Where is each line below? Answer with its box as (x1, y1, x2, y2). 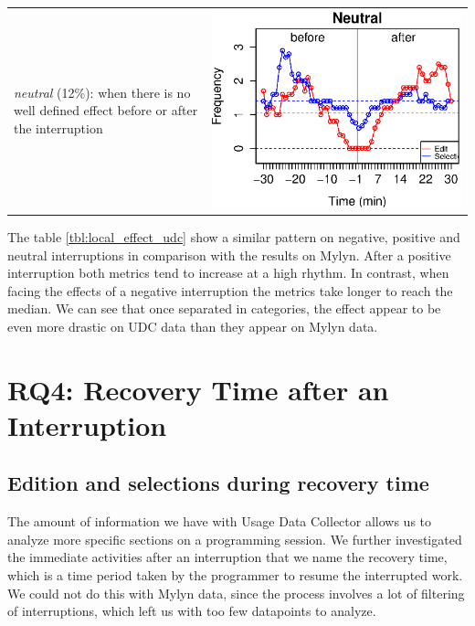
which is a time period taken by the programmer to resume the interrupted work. (7, 566, 463, 585)
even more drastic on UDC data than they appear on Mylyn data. (7, 316, 378, 335)
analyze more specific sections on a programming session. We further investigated (7, 529, 462, 548)
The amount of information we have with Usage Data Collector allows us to (7, 512, 432, 531)
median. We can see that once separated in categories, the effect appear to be (7, 299, 441, 318)
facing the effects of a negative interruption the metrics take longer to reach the (7, 281, 453, 300)
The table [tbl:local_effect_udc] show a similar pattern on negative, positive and (7, 227, 460, 246)
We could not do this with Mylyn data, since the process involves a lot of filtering (7, 583, 465, 602)
